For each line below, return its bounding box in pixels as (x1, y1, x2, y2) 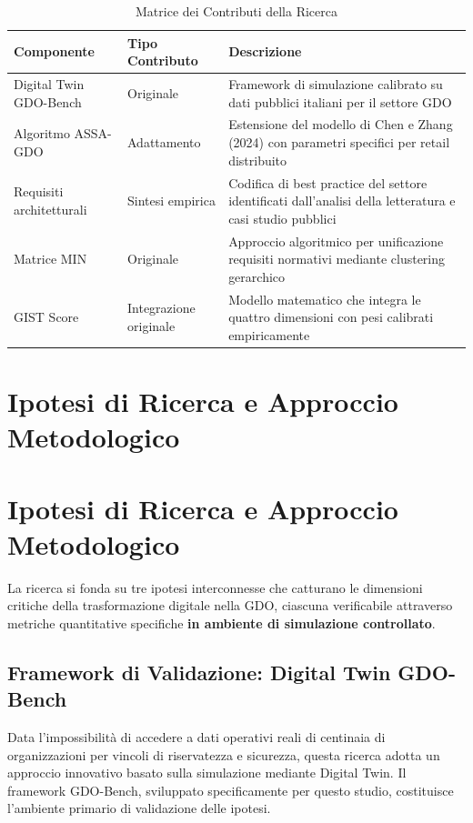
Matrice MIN (14, 249, 87, 268)
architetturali (14, 199, 87, 218)
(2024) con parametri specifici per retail (228, 133, 450, 152)
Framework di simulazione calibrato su (228, 75, 443, 94)
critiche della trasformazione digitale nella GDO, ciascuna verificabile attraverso (7, 596, 453, 615)
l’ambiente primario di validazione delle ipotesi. (7, 798, 271, 818)
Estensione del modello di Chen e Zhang (228, 115, 453, 134)
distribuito (228, 150, 287, 169)
